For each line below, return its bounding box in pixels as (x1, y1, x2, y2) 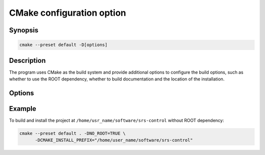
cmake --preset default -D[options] (19, 42, 108, 48)
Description (9, 56, 46, 65)
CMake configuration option (9, 7, 126, 18)
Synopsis (9, 26, 39, 34)
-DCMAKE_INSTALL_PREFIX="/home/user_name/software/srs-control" (35, 137, 193, 143)
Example (9, 104, 36, 113)
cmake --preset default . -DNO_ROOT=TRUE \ (19, 130, 126, 136)
